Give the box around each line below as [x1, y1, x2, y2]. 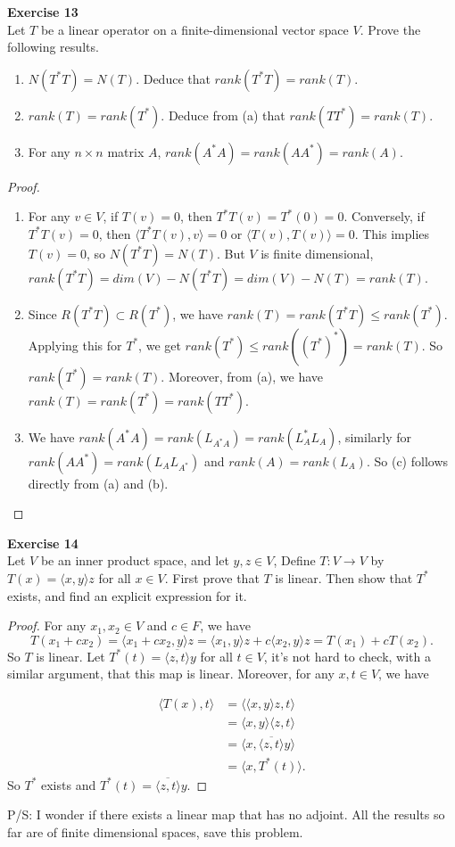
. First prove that [164, 568, 260, 587]
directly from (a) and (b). [28, 473, 169, 492]
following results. [7, 37, 99, 56]
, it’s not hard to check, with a [263, 646, 431, 665]
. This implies [354, 224, 430, 243]
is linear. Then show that [275, 568, 413, 587]
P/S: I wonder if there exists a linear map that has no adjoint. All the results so [7, 805, 445, 824]
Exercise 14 [7, 533, 79, 552]
